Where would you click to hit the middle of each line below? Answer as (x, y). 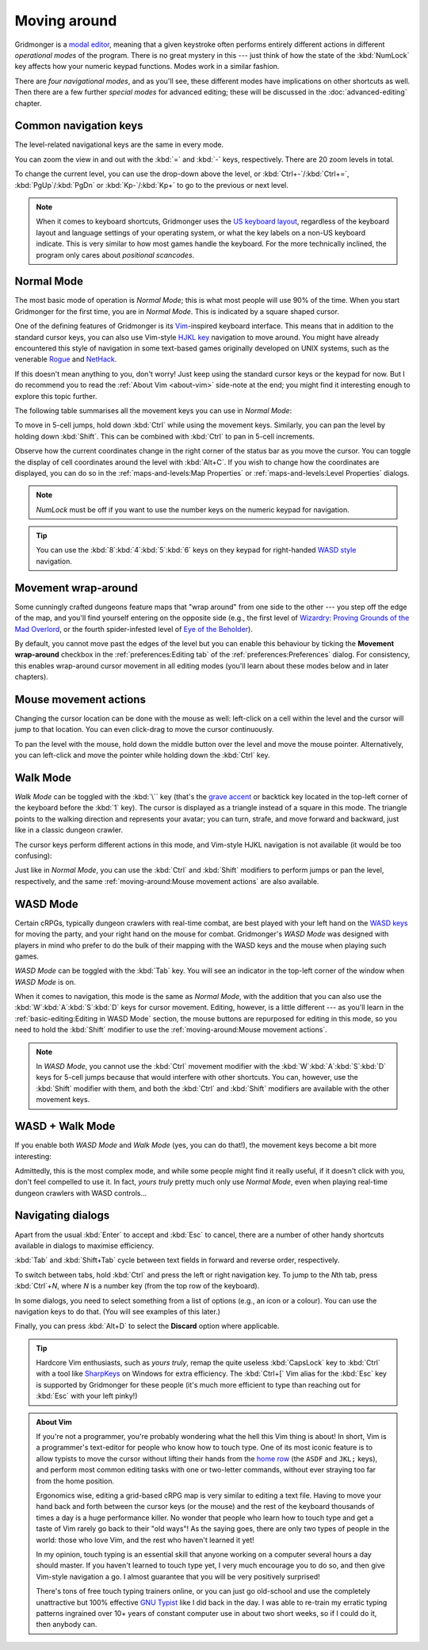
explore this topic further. (56, 396)
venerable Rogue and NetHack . (66, 359)
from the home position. (75, 1481)
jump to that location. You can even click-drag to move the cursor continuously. (144, 729)
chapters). (32, 677)
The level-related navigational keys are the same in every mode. (119, 145)
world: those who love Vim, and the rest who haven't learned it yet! (145, 1540)
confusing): (33, 856)
